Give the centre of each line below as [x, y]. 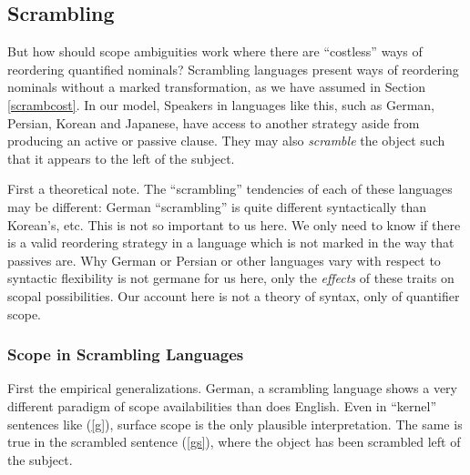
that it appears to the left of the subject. [121, 158]
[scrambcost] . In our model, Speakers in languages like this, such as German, [221, 104]
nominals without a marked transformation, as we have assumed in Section [216, 87]
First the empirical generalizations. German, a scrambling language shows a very [233, 388]
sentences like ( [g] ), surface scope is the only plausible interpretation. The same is [235, 424]
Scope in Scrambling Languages [126, 354]
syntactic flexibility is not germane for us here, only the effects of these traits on [231, 278]
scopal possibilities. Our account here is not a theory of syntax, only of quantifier [234, 295]
